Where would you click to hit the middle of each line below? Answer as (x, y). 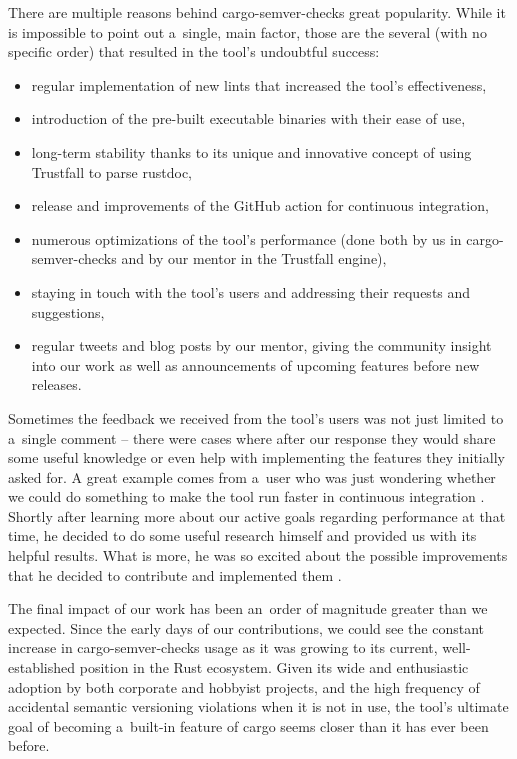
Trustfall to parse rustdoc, (111, 171)
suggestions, (68, 311)
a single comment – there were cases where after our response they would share (252, 437)
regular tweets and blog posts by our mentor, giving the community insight (261, 345)
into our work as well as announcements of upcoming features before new (255, 364)
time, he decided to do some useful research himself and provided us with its (242, 535)
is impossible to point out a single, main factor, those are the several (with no (247, 31)
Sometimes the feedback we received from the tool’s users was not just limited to (256, 417)
